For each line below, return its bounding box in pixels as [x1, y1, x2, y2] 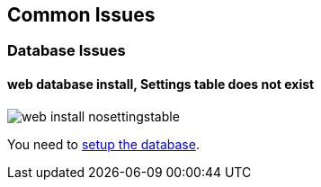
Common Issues [7, 4, 156, 26]
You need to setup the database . [7, 136, 200, 152]
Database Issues [7, 41, 126, 60]
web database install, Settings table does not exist [7, 76, 315, 93]
